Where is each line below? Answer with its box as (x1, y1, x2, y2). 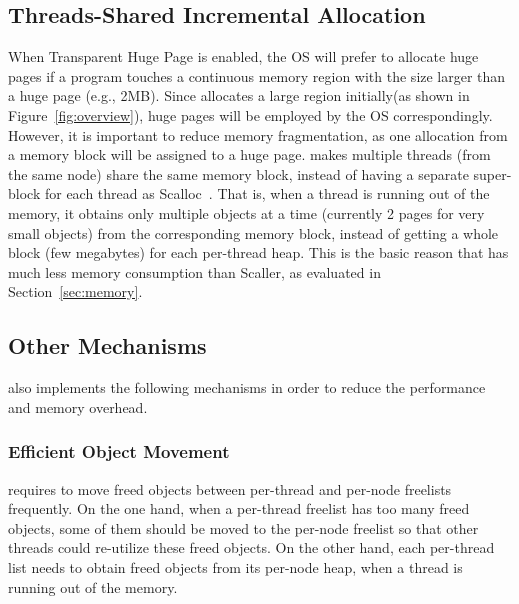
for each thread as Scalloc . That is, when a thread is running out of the (44, 183, 490, 204)
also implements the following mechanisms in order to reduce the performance (8, 377, 486, 398)
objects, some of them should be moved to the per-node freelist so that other (8, 517, 479, 538)
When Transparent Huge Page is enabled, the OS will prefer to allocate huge (8, 46, 479, 67)
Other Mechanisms (8, 330, 207, 361)
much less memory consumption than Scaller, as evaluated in (8, 261, 381, 282)
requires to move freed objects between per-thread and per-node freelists (8, 478, 452, 499)
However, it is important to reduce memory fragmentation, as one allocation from (8, 124, 508, 145)
